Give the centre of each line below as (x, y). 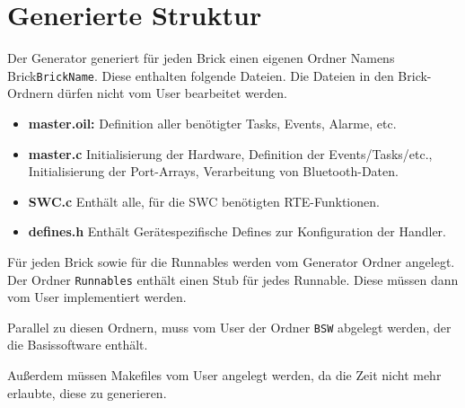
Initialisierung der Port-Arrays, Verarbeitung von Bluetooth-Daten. (213, 171)
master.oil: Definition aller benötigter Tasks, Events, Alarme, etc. (212, 123)
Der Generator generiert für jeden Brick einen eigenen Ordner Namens (201, 58)
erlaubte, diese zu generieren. (87, 392)
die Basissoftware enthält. (78, 345)
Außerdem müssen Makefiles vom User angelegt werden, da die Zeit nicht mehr (224, 375)
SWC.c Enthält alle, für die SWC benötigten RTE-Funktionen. (204, 201)
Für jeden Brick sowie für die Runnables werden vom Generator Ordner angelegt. (231, 261)
